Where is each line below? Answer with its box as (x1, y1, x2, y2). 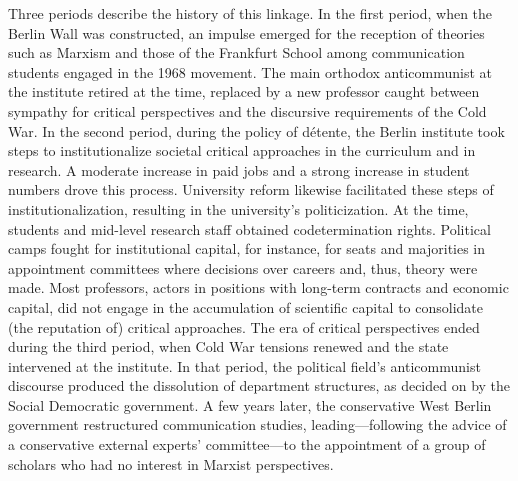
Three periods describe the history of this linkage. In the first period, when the (8, 3, 493, 23)
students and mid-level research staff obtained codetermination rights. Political (8, 218, 491, 239)
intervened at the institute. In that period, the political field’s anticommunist (8, 355, 481, 376)
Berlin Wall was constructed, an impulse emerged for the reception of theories (8, 22, 485, 43)
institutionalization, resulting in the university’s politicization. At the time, (8, 198, 469, 219)
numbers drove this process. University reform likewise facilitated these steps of (8, 179, 494, 200)
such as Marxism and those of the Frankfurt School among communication (8, 42, 465, 63)
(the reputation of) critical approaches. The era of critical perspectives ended (8, 316, 480, 337)
